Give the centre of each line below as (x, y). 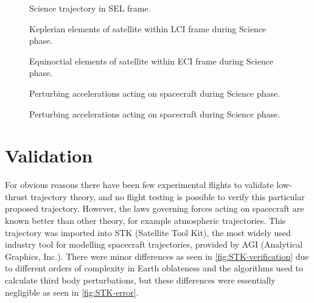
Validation (49, 155)
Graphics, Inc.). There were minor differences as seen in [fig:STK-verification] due (157, 256)
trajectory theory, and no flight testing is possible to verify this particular (168, 196)
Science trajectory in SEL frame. (90, 8)
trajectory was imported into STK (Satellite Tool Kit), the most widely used (148, 232)
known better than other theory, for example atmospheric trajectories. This (145, 221)
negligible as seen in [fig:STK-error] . (72, 292)
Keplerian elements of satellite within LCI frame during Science (148, 28)
